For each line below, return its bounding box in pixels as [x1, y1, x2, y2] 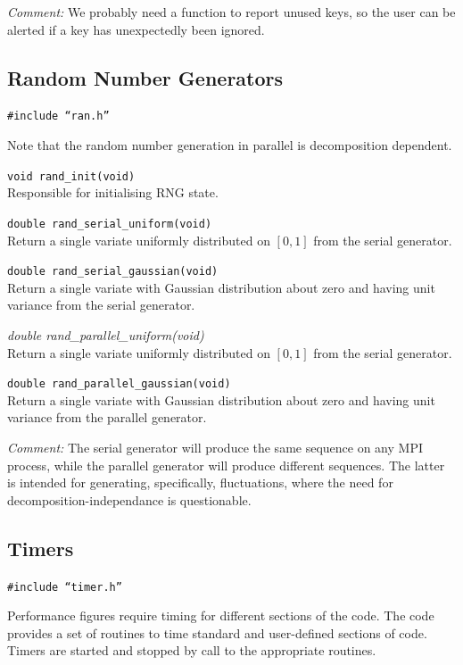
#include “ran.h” [7, 110, 110, 123]
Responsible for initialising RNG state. [7, 183, 219, 202]
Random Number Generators [7, 63, 284, 91]
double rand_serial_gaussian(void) [7, 265, 219, 278]
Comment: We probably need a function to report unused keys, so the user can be [7, 3, 456, 21]
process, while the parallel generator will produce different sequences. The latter [7, 455, 445, 474]
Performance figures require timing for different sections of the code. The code [7, 606, 434, 625]
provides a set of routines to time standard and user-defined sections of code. [7, 623, 427, 642]
